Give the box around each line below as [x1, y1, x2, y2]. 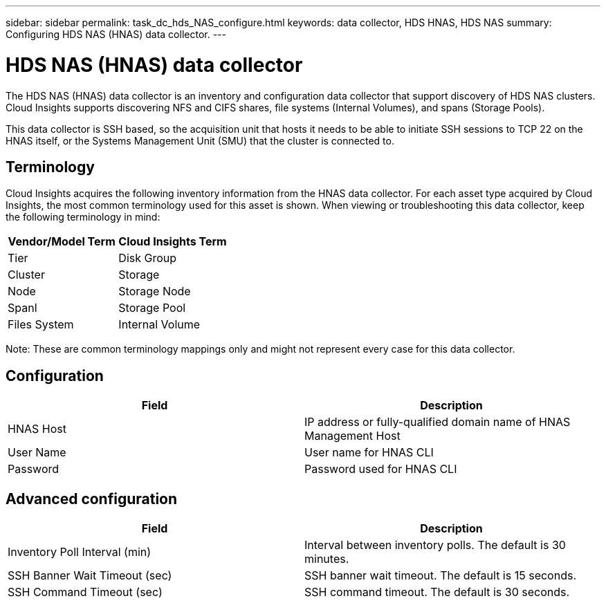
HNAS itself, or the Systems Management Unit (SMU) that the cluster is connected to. [6, 134, 394, 147]
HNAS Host [8, 422, 66, 436]
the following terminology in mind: [6, 211, 160, 223]
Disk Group [118, 251, 177, 266]
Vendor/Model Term [8, 234, 116, 249]
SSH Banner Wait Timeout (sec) [8, 568, 172, 583]
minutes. [304, 552, 349, 566]
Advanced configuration [6, 490, 178, 508]
